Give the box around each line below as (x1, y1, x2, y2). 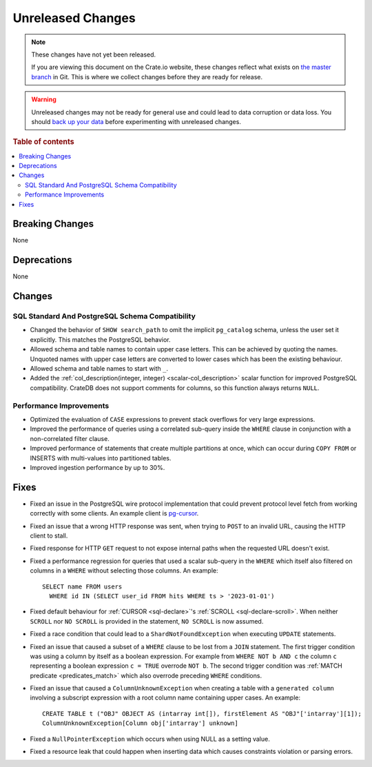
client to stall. (30, 531, 68, 540)
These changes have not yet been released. (31, 50, 156, 59)
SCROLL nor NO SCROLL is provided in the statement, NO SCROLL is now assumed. (30, 617, 264, 625)
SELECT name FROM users (42, 582, 123, 591)
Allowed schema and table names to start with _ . (30, 365, 169, 373)
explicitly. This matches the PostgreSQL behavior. (30, 335, 171, 344)
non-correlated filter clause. (30, 434, 110, 442)
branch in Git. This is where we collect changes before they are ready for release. (31, 72, 263, 81)
